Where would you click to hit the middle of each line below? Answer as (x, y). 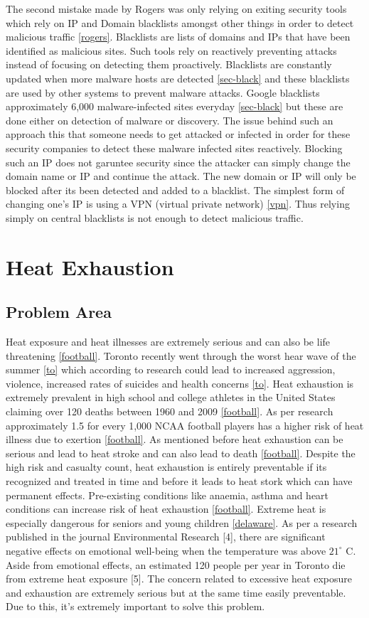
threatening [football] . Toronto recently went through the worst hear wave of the (181, 355)
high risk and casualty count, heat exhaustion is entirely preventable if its (166, 467)
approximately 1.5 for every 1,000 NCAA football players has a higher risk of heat (185, 425)
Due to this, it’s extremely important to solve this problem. (135, 606)
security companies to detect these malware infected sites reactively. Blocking (174, 148)
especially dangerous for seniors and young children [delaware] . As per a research (182, 522)
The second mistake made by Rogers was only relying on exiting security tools (176, 9)
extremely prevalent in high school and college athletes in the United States (171, 397)
